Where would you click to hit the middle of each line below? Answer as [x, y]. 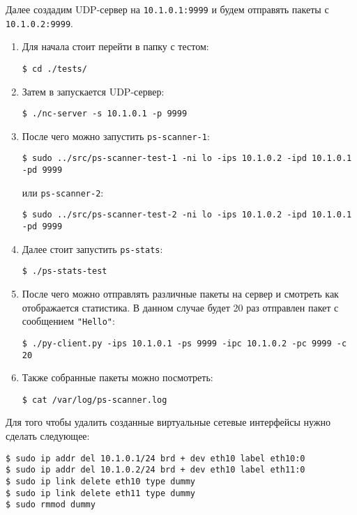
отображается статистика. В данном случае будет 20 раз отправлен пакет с [180, 307]
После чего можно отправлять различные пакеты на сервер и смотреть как [180, 294]
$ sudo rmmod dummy [51, 505]
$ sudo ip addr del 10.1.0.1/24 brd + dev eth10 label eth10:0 [155, 458]
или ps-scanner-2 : [63, 192]
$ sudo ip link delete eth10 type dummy [101, 481]
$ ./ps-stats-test [64, 271]
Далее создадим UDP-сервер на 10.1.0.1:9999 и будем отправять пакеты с [167, 9]
